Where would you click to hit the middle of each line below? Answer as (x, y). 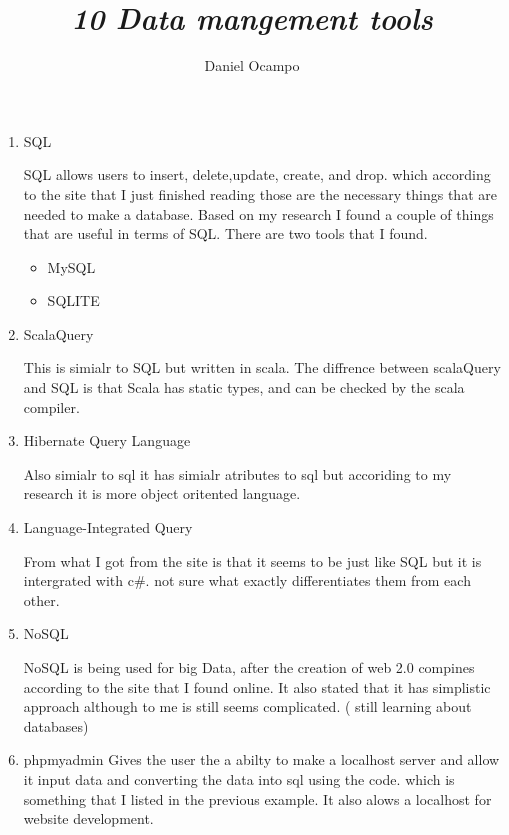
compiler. (51, 406)
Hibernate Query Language (107, 440)
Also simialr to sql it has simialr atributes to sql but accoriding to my (237, 473)
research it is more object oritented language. (162, 493)
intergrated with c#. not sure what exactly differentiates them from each (247, 580)
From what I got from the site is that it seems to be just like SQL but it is (252, 560)
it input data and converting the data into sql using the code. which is (239, 778)
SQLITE (73, 300)
